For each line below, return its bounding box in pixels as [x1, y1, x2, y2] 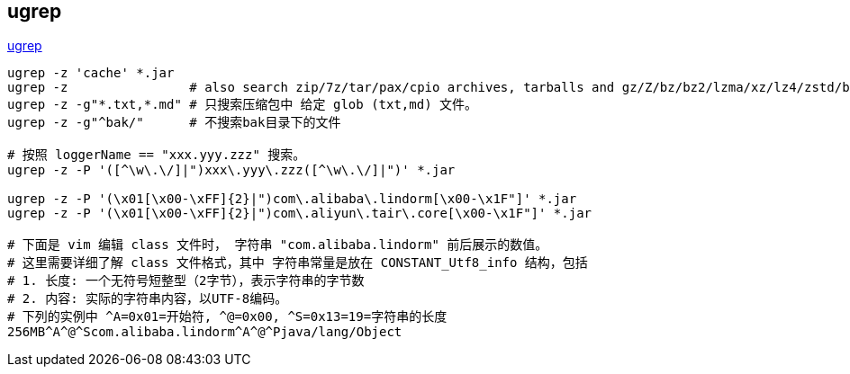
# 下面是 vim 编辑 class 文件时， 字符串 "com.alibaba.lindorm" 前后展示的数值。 [7, 237, 548, 253]
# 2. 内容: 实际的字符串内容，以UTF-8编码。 [7, 291, 288, 307]
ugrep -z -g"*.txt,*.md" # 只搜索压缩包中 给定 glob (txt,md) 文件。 [7, 97, 478, 112]
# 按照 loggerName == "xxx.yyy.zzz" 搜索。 [7, 147, 306, 163]
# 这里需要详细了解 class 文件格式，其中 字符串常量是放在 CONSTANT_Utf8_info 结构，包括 [7, 255, 588, 271]
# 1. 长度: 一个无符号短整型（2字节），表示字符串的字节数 [7, 273, 365, 289]
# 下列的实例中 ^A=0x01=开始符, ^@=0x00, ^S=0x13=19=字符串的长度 [7, 309, 448, 325]
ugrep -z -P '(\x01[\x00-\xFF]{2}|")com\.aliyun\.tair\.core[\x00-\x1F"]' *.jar [7, 206, 592, 221]
